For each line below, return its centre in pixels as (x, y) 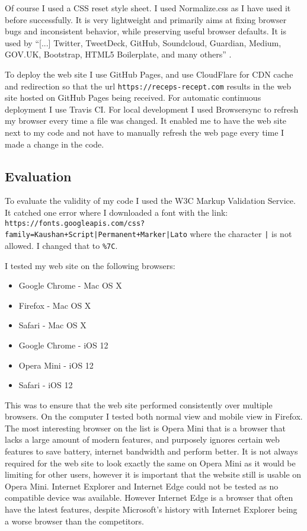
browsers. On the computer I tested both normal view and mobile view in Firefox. (154, 416)
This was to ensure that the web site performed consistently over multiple (139, 404)
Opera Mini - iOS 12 (56, 365)
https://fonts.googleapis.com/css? (75, 223)
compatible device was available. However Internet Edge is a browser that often (149, 498)
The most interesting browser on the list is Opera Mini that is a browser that (145, 428)
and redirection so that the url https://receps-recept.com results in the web (148, 86)
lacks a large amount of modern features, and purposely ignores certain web (142, 439)
